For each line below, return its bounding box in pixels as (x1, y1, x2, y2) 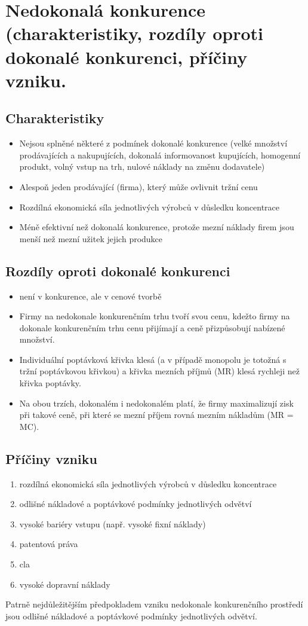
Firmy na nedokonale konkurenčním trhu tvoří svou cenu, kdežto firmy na (19, 310, 290, 322)
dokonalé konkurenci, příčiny (5, 44, 248, 69)
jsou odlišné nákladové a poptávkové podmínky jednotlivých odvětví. (5, 609, 257, 622)
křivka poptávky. (19, 377, 81, 389)
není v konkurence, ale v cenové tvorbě (19, 289, 162, 302)
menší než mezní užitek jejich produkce (19, 232, 163, 245)
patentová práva (19, 538, 78, 550)
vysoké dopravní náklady (19, 578, 110, 590)
